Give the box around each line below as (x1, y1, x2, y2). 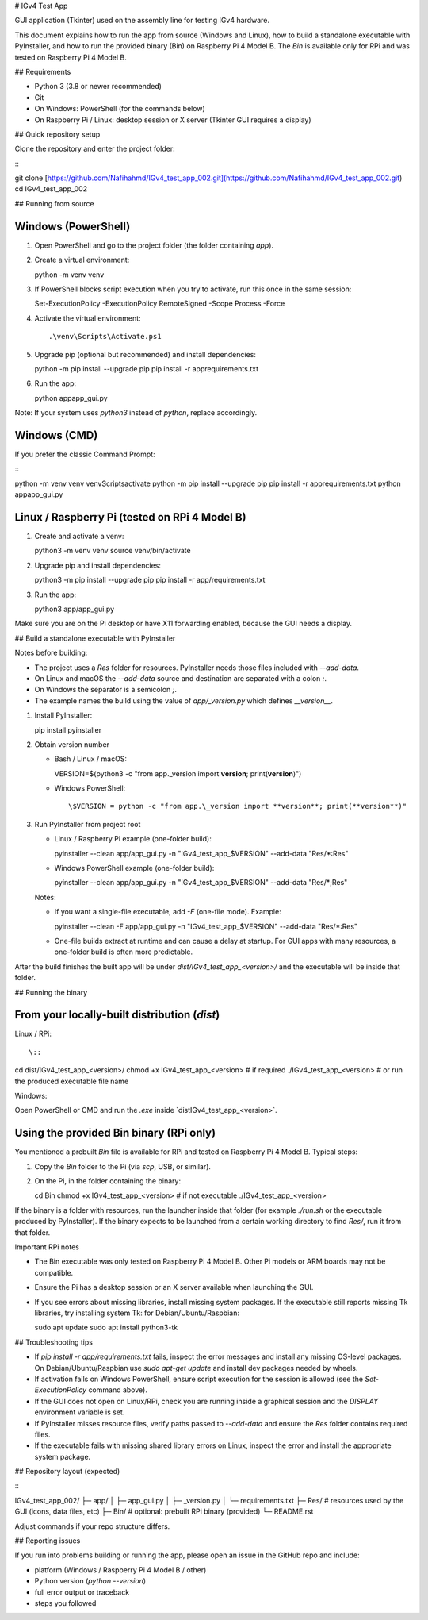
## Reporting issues (14, 1536, 81, 1545)
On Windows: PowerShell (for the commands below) (34, 104, 205, 114)
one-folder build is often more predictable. (54, 947, 193, 956)
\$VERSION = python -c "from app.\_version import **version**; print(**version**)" (68, 802, 407, 811)
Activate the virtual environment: (34, 314, 142, 323)
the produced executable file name (14, 1076, 129, 1086)
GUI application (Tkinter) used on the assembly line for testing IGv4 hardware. (14, 16, 269, 25)
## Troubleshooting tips (14, 1337, 93, 1347)
